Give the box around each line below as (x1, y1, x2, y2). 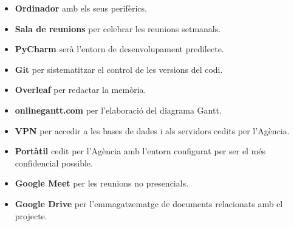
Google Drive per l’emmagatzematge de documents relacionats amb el (15, 197, 283, 210)
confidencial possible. (15, 156, 93, 169)
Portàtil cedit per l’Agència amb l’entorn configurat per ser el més (15, 145, 266, 157)
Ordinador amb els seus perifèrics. (15, 2, 147, 14)
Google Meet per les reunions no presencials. (15, 177, 189, 190)
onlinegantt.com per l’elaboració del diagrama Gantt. (15, 103, 222, 116)
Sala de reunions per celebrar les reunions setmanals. (15, 22, 221, 35)
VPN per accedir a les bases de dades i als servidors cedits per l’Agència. (15, 124, 290, 137)
